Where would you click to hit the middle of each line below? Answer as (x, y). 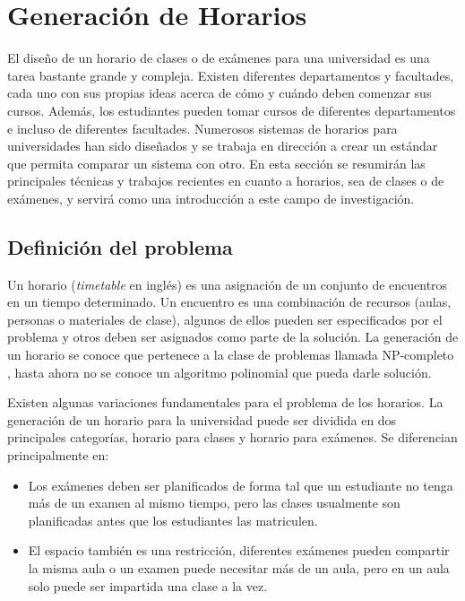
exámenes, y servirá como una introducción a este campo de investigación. (211, 198)
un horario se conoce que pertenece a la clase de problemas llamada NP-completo (231, 355)
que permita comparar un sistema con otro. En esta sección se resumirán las (216, 163)
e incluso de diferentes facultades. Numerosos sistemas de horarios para (202, 128)
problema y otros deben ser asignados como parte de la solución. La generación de (233, 337)
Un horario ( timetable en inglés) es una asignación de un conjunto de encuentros (228, 284)
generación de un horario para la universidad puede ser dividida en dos (202, 419)
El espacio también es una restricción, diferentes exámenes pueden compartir (239, 550)
